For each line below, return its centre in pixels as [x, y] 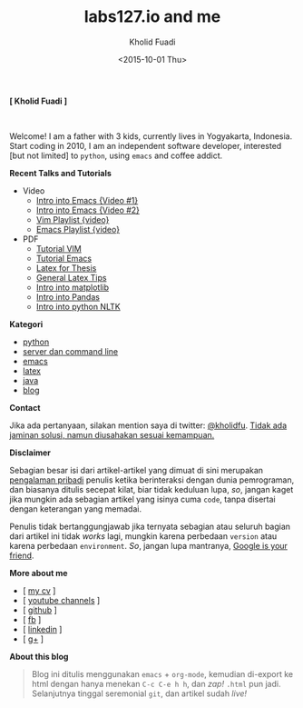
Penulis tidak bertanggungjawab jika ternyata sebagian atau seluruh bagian [150, 526]
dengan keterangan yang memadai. [76, 509]
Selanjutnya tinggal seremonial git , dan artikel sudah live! [139, 693]
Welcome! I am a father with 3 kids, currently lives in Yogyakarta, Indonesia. [151, 136]
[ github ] [39, 610]
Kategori [26, 324]
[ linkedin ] [42, 629]
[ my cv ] [39, 590]
